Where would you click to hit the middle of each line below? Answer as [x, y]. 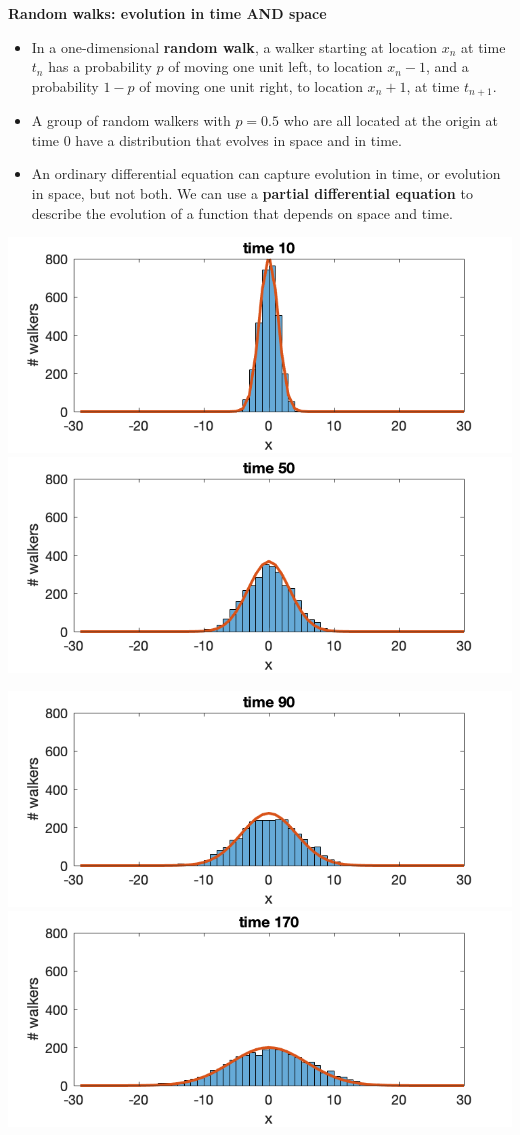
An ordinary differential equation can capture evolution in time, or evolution [266, 173]
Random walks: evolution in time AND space [167, 13]
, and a [447, 66]
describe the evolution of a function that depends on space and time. [242, 212]
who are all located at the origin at [391, 120]
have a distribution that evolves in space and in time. [238, 139]
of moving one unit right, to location [251, 85]
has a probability [100, 66]
